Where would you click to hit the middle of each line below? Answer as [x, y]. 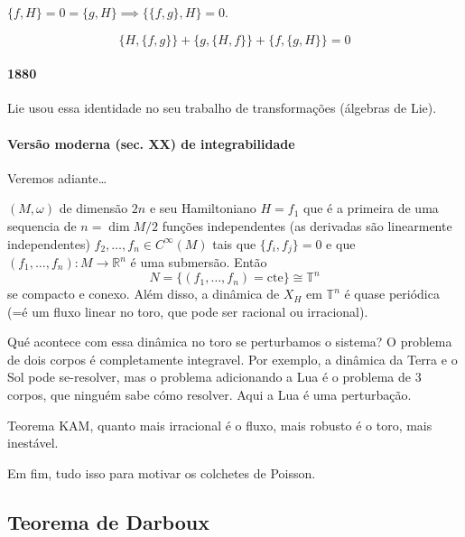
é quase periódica [392, 294]
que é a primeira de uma [371, 208]
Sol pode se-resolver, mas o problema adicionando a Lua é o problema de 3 [214, 377]
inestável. [33, 443]
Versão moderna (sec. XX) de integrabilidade [151, 143]
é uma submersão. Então [199, 262]
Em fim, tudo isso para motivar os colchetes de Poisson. [162, 472]
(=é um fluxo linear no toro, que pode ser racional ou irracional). [188, 311]
